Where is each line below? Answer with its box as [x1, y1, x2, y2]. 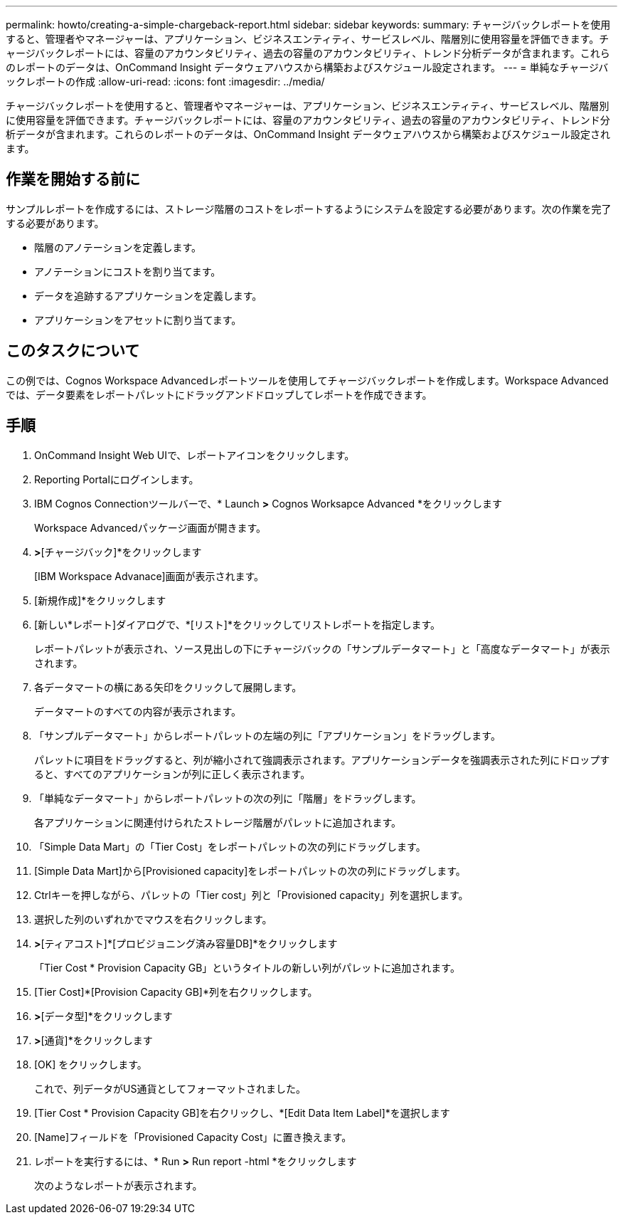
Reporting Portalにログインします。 [34, 473, 199, 485]
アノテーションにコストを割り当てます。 [34, 265, 221, 278]
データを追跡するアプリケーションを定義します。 [34, 289, 262, 302]
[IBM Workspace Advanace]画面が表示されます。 [34, 569, 265, 582]
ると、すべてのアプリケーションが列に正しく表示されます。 [34, 767, 311, 780]
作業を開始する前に [6, 170, 140, 189]
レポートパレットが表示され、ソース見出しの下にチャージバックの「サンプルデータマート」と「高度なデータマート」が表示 [34, 642, 610, 655]
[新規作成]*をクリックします [34, 594, 166, 606]
